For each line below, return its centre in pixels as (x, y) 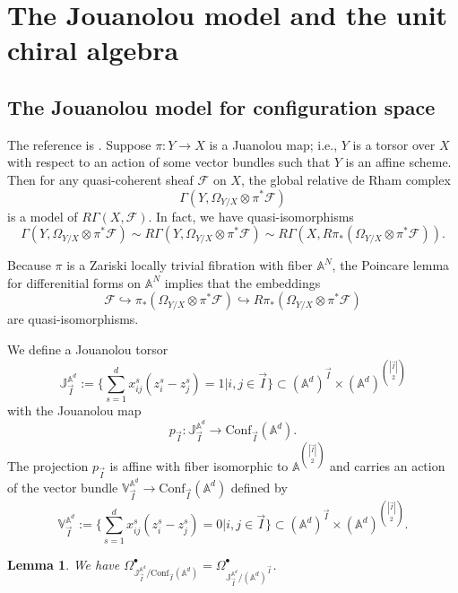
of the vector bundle (63, 487)
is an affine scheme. (398, 162)
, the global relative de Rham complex (346, 179)
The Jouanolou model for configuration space (221, 106)
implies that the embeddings (242, 282)
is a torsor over (394, 144)
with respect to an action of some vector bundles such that (169, 162)
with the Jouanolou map (74, 410)
